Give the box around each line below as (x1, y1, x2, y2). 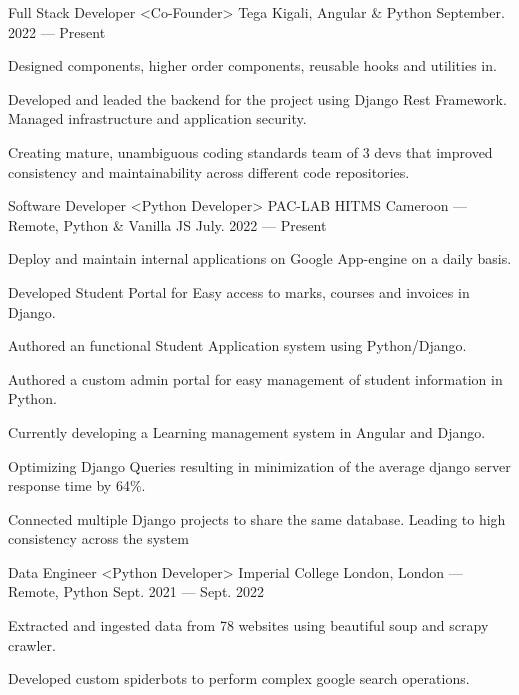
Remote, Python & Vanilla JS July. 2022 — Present (8, 214, 327, 235)
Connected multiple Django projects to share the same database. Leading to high (8, 508, 506, 529)
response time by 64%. (8, 475, 146, 496)
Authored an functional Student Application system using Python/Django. (8, 335, 467, 356)
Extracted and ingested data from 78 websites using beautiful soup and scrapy (8, 615, 489, 636)
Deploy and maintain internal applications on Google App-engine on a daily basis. (8, 248, 512, 269)
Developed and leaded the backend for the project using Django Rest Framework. (8, 88, 507, 109)
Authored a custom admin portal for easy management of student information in (8, 368, 503, 389)
